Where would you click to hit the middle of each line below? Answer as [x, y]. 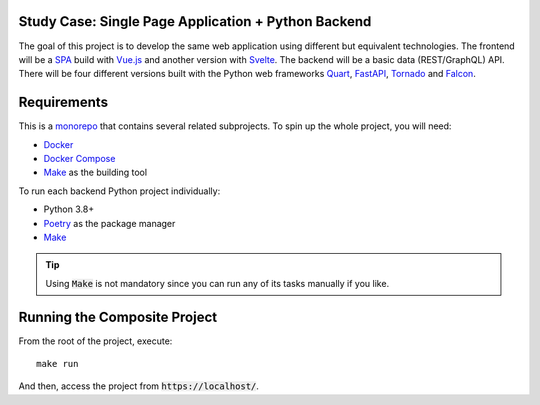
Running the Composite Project [118, 316]
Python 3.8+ [69, 209]
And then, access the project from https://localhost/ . [139, 386]
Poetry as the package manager [109, 223]
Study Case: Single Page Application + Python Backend [195, 21]
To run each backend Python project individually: [119, 191]
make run [57, 364]
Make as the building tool [95, 172]
